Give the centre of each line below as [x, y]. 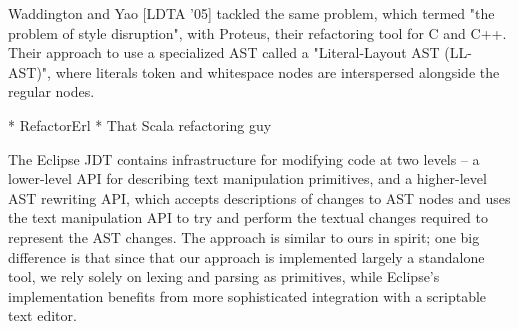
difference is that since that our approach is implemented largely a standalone [246, 256]
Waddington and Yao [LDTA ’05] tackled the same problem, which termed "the [251, 13]
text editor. [42, 315]
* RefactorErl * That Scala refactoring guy [140, 124]
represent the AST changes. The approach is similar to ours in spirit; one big [244, 236]
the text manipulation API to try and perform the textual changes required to [248, 217]
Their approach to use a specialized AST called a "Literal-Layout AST [224, 52]
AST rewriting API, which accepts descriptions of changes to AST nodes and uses [259, 197]
